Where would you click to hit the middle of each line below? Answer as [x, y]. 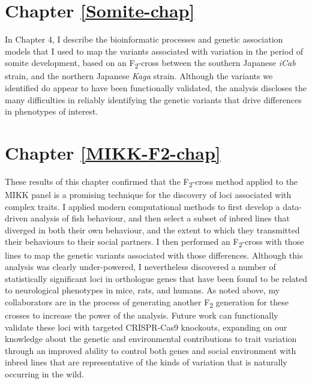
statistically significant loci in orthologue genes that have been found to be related [156, 278]
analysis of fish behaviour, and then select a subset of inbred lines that [160, 218]
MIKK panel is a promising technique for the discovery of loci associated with [148, 195]
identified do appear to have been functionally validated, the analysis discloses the [156, 88]
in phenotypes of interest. [52, 111]
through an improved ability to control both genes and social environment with [151, 350]
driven [16, 218]
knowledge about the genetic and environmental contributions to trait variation [151, 339]
